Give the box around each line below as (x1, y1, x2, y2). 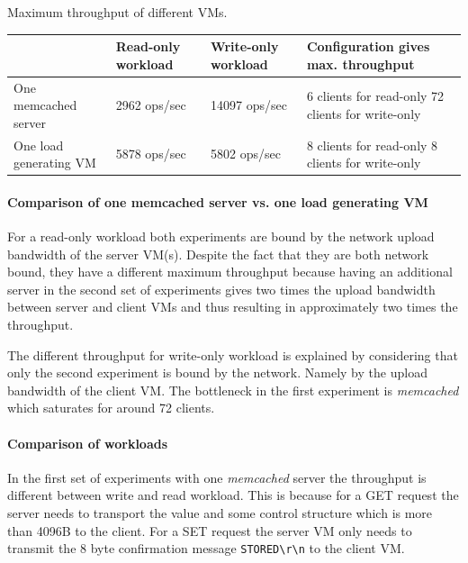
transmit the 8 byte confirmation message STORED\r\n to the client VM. (7, 539, 405, 558)
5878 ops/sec (115, 144, 186, 163)
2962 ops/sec (115, 95, 186, 114)
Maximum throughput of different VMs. (7, 3, 228, 21)
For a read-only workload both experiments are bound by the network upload (7, 227, 435, 246)
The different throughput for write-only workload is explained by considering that (7, 345, 458, 364)
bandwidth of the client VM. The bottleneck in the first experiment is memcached (7, 380, 459, 399)
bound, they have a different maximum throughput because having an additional (7, 262, 453, 281)
